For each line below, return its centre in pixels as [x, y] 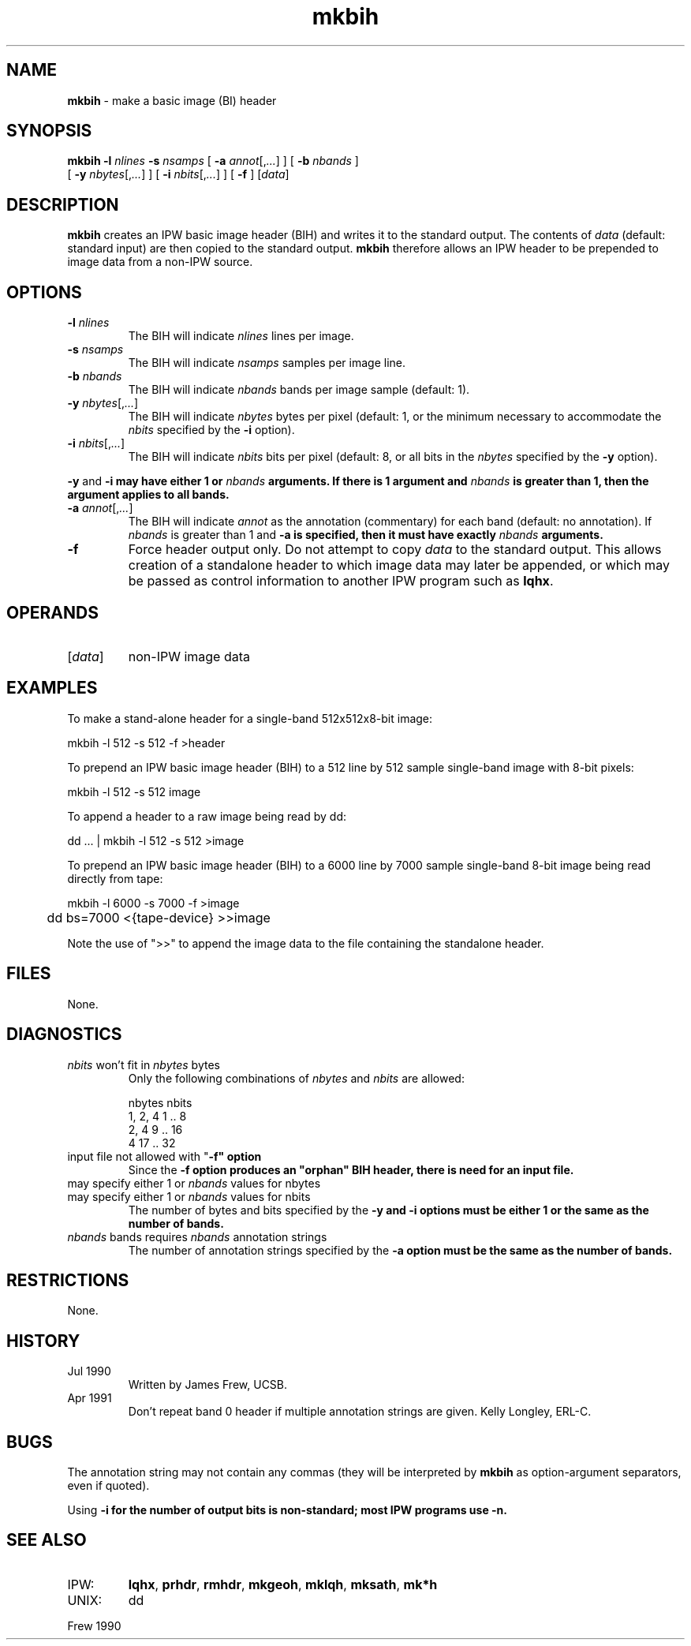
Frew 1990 [94, 1625]
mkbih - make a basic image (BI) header [172, 100]
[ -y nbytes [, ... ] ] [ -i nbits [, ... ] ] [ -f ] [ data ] [178, 174]
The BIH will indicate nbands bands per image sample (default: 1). [299, 390]
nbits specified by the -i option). [211, 430]
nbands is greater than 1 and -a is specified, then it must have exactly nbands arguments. [366, 535]
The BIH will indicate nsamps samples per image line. [267, 363]
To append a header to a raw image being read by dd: [207, 816]
